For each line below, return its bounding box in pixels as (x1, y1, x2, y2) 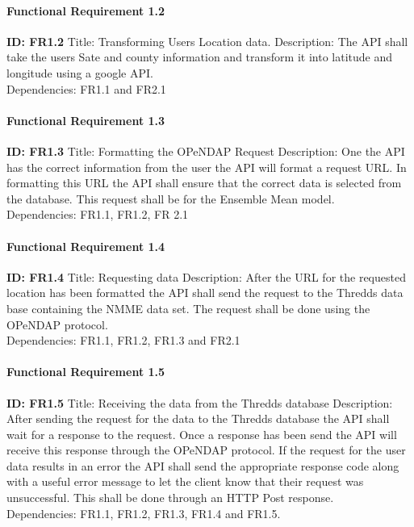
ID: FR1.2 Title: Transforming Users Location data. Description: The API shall (6, 32, 408, 49)
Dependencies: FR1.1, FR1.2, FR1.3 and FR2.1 (6, 332, 240, 349)
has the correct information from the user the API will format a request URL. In (6, 158, 407, 175)
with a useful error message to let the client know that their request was (6, 473, 364, 490)
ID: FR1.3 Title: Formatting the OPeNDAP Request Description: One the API (6, 142, 405, 159)
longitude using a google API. (6, 64, 153, 81)
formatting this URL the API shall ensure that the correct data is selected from (6, 174, 402, 191)
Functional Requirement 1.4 (6, 237, 165, 254)
